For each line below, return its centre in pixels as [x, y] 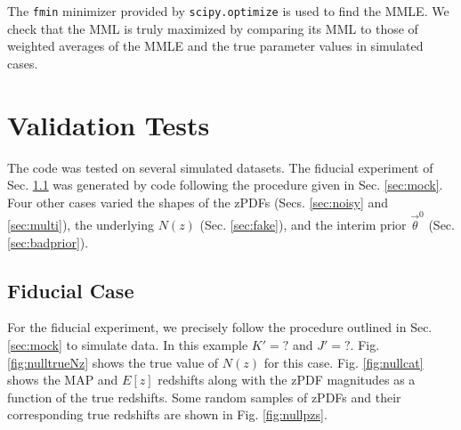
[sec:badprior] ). [48, 242]
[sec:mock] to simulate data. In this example [128, 345]
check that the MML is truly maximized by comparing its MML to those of [213, 28]
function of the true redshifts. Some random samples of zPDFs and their [204, 397]
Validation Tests [109, 124]
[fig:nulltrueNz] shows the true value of [113, 362]
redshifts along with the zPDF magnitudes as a [287, 380]
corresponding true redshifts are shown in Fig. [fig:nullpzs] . [167, 414]
